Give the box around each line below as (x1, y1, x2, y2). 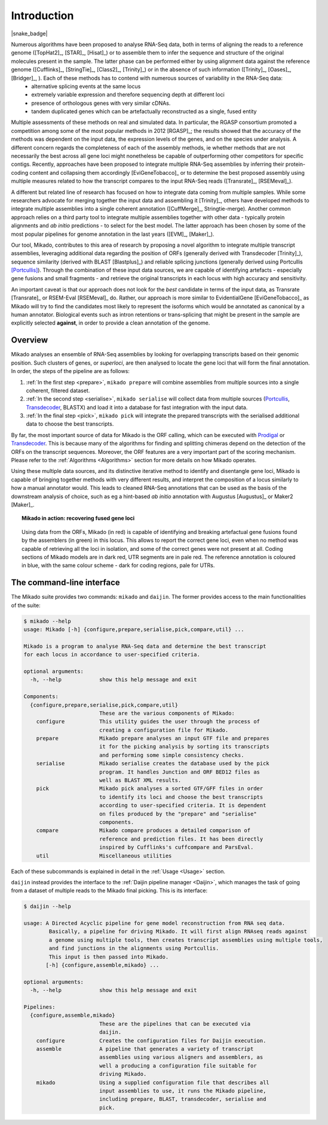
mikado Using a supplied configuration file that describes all (36, 1079, 270, 1086)
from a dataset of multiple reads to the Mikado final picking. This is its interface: (11, 887, 208, 894)
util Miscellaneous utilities (36, 852, 172, 859)
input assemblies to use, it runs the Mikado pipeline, (99, 1087, 266, 1094)
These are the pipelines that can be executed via (99, 1020, 251, 1027)
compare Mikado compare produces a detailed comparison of (36, 827, 251, 834)
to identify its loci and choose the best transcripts (99, 793, 263, 800)
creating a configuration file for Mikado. (99, 726, 229, 733)
